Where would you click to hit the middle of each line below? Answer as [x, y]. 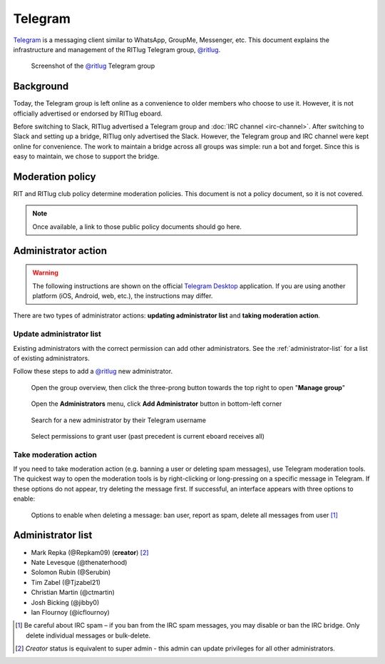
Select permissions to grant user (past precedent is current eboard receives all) [148, 436]
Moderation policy [55, 177]
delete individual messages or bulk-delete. [88, 635]
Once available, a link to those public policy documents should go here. [137, 226]
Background [41, 87]
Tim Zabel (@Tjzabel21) [66, 582]
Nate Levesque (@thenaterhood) [79, 562]
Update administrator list [57, 334]
